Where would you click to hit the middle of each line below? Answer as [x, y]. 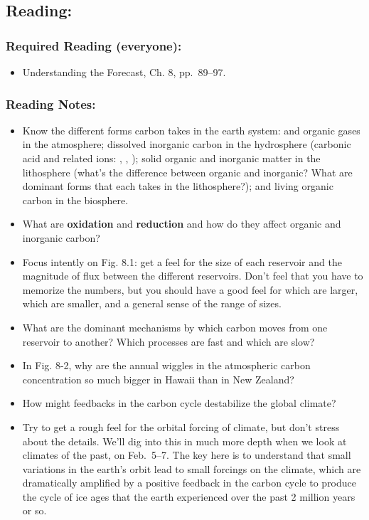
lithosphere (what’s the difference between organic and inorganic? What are [187, 172]
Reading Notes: [51, 104]
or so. [34, 510]
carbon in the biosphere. [75, 200]
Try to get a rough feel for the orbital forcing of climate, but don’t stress [181, 426]
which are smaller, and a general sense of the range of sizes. [152, 303]
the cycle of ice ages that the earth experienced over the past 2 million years [189, 496]
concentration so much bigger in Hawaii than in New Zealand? [158, 379]
